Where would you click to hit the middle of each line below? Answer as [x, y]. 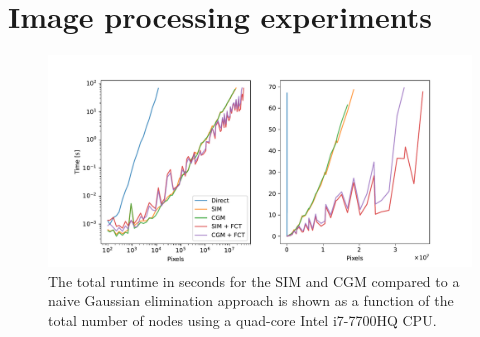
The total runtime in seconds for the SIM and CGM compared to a [254, 280]
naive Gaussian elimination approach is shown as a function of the [251, 300]
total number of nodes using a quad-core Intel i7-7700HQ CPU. [242, 319]
